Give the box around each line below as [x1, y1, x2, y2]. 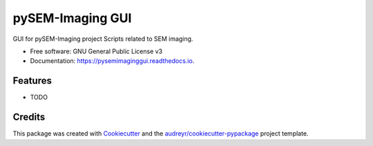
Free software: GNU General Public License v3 [30, 47, 163, 55]
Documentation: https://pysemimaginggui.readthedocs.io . [30, 57, 195, 65]
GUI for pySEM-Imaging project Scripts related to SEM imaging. [12, 35, 193, 43]
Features [12, 75, 52, 86]
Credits [12, 111, 46, 123]
